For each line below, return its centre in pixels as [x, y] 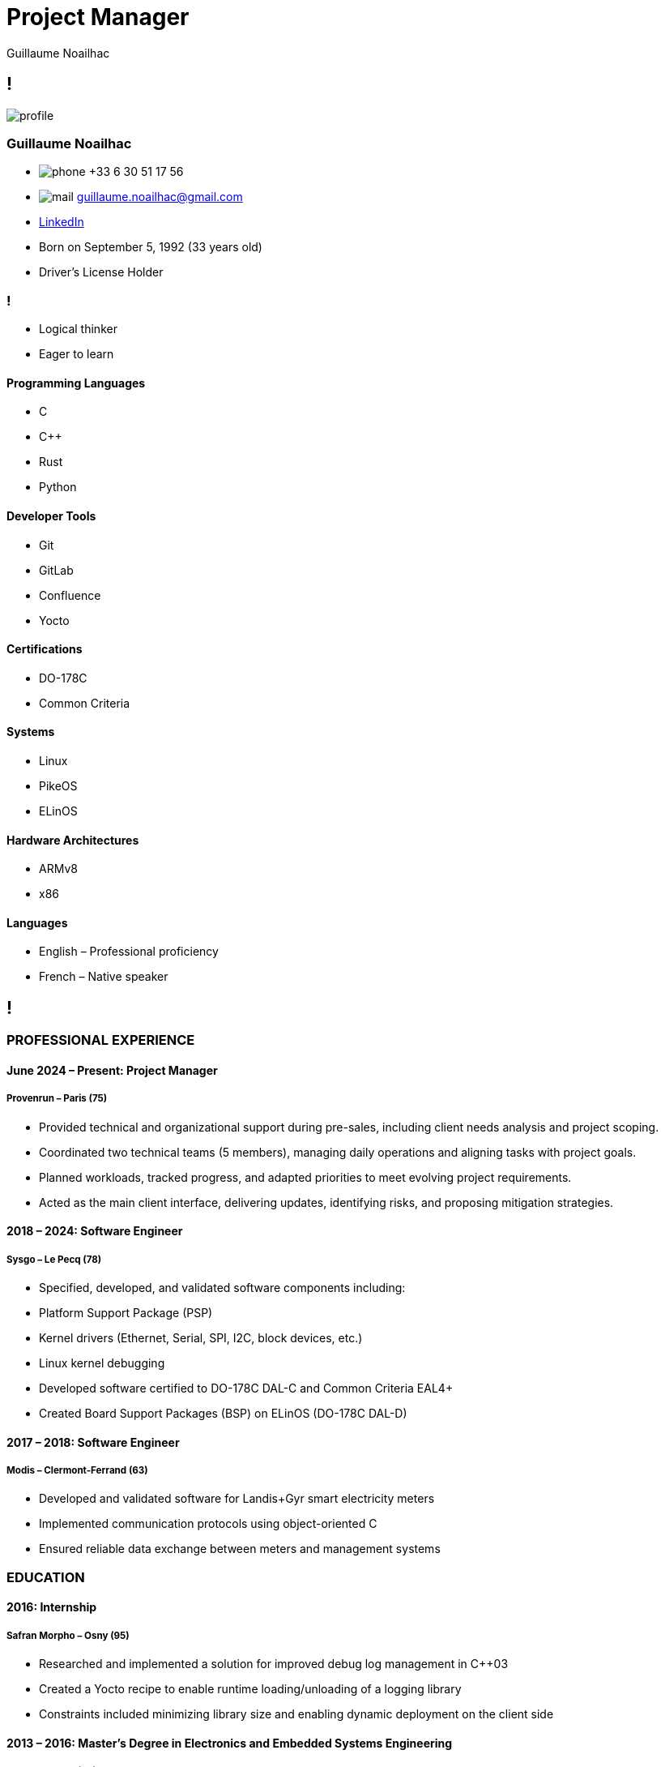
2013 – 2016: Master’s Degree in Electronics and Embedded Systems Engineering [230, 1743]
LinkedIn [62, 222]
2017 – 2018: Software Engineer [93, 1442]
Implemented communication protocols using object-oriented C [208, 1524]
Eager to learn [77, 354]
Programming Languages [76, 383]
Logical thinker [78, 329]
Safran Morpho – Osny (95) [68, 1635]
